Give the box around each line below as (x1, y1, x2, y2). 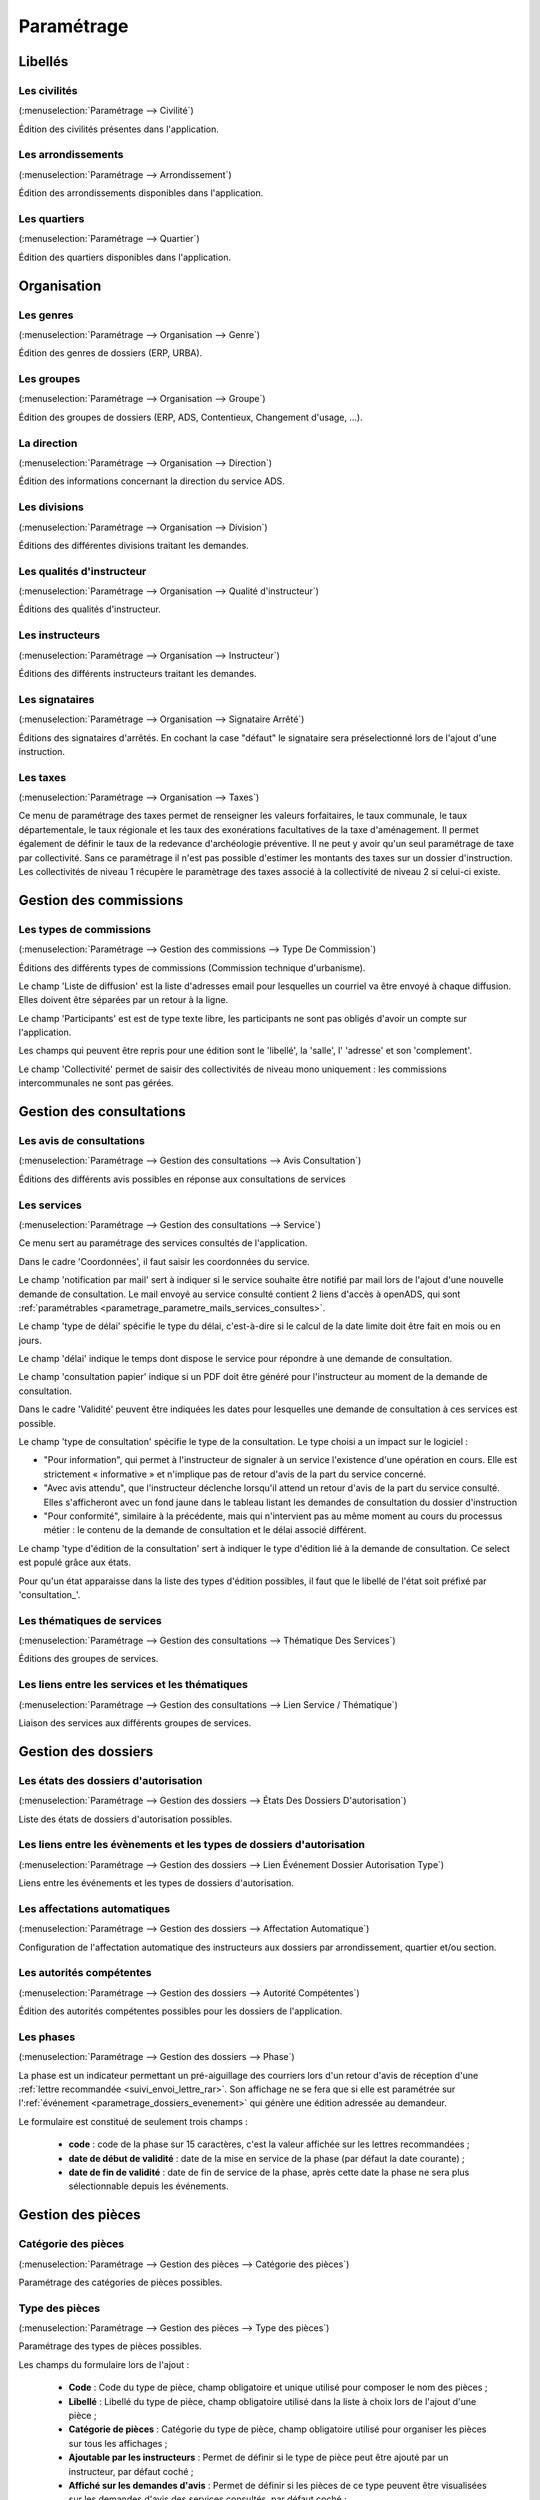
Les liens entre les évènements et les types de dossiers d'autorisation (18, 1838, 365, 1852)
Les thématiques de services (18, 1613, 162, 1627)
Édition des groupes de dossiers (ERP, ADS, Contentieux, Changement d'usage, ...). (18, 411, 364, 423)
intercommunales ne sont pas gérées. (18, 1077, 174, 1089)
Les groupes (18, 372, 81, 386)
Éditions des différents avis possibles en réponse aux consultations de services (18, 1173, 346, 1185)
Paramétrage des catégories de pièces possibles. (18, 2276, 223, 2288)
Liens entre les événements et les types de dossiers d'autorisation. (18, 1877, 295, 1889)
